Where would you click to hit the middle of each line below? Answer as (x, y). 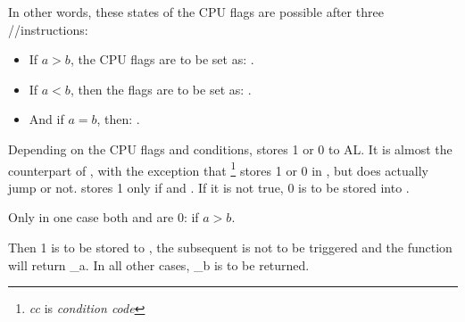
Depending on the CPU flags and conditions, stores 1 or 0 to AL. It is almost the (230, 149)
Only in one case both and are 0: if (104, 217)
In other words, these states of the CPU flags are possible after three (196, 12)
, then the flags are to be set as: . (161, 89)
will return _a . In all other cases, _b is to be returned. (159, 264)
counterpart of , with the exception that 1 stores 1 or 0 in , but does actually (218, 169)
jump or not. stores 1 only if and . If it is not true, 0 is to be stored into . (209, 187)
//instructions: (48, 29)
